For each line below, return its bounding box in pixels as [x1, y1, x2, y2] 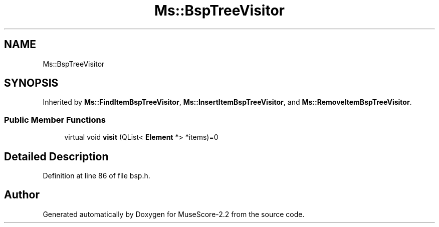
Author [4, 188, 40, 201]
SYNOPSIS [4, 77, 59, 90]
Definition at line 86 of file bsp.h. [43, 171, 150, 180]
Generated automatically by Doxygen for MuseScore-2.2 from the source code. [43, 209, 305, 218]
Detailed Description [4, 150, 109, 163]
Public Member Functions [4, 114, 106, 125]
